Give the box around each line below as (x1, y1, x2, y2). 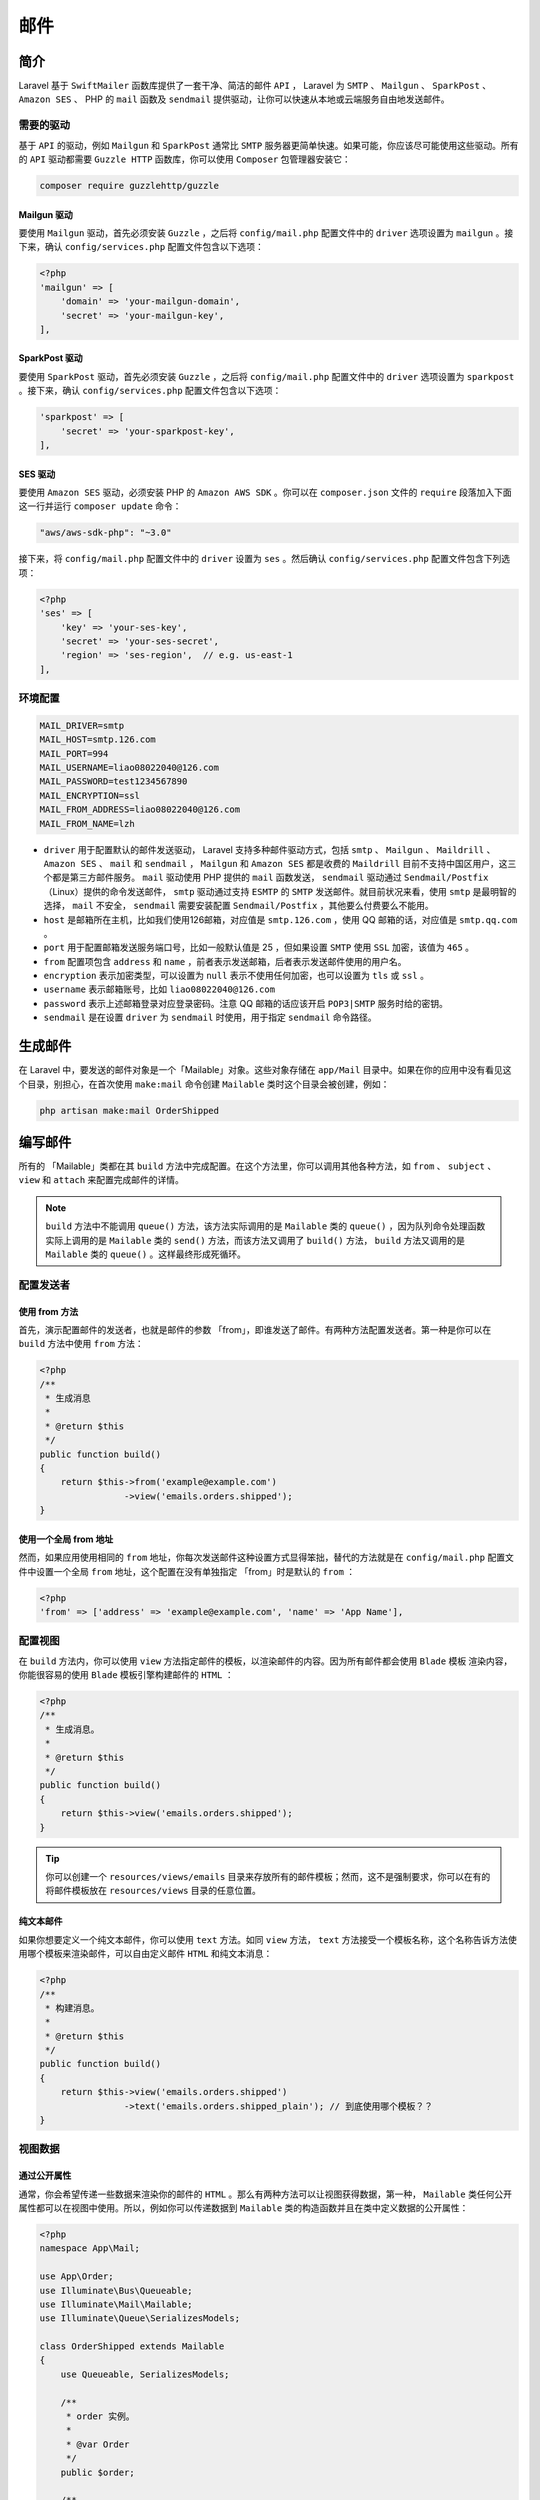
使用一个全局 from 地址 (18, 1533, 114, 1545)
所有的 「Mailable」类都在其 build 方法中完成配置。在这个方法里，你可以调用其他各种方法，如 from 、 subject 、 (18, 1160, 497, 1172)
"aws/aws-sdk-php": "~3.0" (39, 527, 172, 539)
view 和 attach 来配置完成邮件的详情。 (18, 1174, 185, 1186)
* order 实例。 (65, 2411, 135, 2422)
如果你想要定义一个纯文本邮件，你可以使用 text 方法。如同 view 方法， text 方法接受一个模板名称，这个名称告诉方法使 (18, 1933, 517, 1945)
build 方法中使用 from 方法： (18, 1338, 144, 1350)
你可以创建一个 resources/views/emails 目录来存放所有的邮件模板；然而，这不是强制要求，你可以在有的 (45, 1870, 491, 1882)
